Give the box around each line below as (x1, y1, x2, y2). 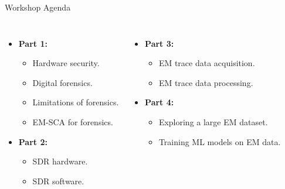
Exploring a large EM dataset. (158, 115, 268, 128)
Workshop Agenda (5, 1, 71, 13)
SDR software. (32, 174, 84, 187)
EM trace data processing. (158, 76, 253, 88)
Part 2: (18, 135, 48, 147)
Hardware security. (32, 57, 100, 69)
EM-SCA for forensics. (32, 115, 113, 128)
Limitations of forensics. (32, 96, 119, 108)
